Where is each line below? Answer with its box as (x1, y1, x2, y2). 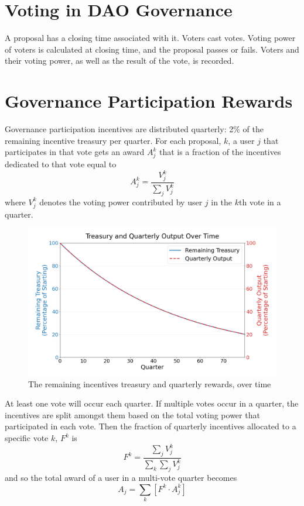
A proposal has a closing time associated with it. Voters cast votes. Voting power (5, 32, 296, 44)
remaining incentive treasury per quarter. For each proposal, (5, 134, 221, 146)
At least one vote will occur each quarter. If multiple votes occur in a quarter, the (5, 397, 299, 409)
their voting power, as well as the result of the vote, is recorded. (5, 54, 234, 67)
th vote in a (239, 195, 281, 208)
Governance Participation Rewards (5, 89, 293, 113)
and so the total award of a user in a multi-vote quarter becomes (5, 471, 237, 484)
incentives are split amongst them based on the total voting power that (5, 408, 260, 421)
